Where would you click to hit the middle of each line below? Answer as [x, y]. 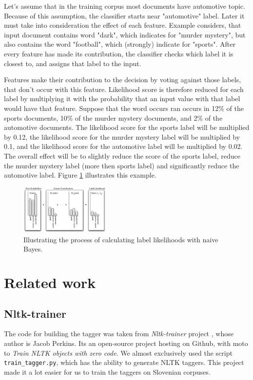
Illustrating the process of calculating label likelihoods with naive [121, 239]
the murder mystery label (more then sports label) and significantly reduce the [122, 165]
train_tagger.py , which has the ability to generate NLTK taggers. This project [124, 362]
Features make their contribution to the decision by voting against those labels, [123, 80]
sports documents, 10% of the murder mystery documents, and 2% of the [113, 118]
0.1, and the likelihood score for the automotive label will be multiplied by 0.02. [123, 146]
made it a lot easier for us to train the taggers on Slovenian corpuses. [107, 371]
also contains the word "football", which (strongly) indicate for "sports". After [120, 44]
